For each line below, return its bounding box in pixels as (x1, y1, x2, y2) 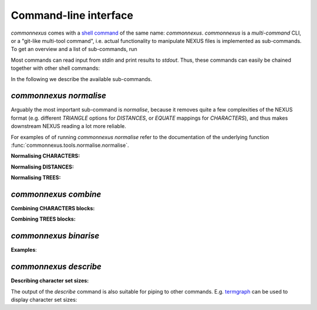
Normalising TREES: (11, 174, 61, 181)
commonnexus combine (11, 189, 102, 199)
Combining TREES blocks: (11, 215, 76, 223)
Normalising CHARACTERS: (11, 153, 80, 160)
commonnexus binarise (11, 231, 100, 241)
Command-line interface (11, 9, 133, 22)
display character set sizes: (11, 296, 77, 304)
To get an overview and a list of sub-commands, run (11, 46, 137, 53)
